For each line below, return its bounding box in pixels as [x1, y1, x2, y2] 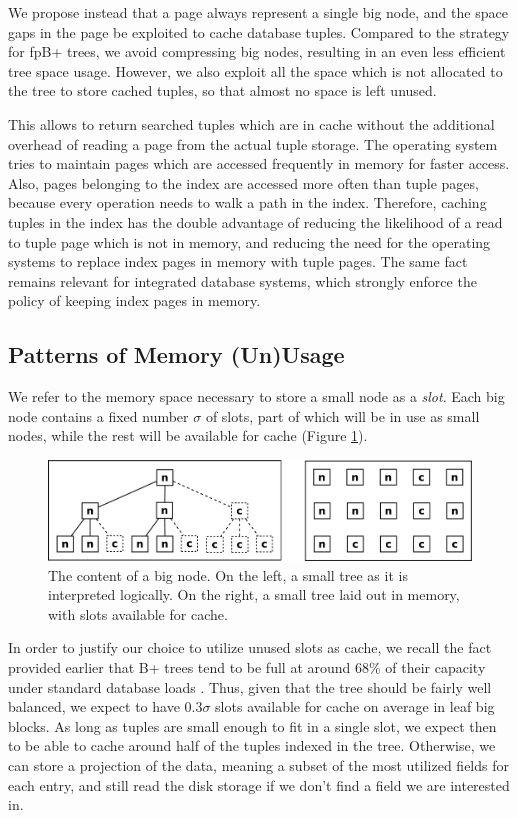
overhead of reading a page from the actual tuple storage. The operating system [8, 133, 498, 154]
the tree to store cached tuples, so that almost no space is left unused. [8, 80, 437, 101]
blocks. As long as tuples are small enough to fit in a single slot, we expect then [8, 715, 497, 736]
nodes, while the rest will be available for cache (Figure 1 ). [8, 425, 368, 446]
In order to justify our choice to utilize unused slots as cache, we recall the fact [8, 637, 492, 658]
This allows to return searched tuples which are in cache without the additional [8, 113, 495, 134]
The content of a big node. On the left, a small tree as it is [48, 564, 408, 585]
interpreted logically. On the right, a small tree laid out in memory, [48, 584, 460, 605]
